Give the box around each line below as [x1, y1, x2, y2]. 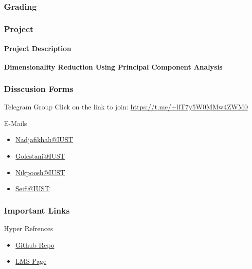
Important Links [4, 204, 70, 216]
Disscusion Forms [4, 83, 73, 94]
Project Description [4, 43, 72, 54]
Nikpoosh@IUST [15, 167, 65, 177]
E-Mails [4, 118, 27, 128]
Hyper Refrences [4, 223, 53, 233]
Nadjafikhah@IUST [15, 134, 73, 144]
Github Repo [15, 239, 54, 250]
